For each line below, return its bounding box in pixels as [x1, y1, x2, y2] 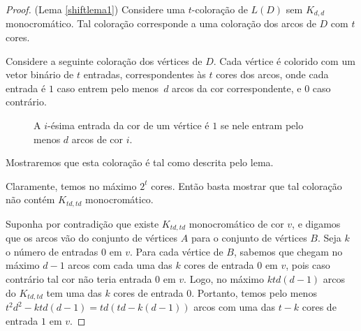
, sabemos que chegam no [234, 244, 343, 258]
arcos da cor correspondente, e [172, 80, 302, 95]
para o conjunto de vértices [191, 230, 307, 245]
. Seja [318, 230, 341, 245]
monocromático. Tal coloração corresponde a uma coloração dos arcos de [6, 16, 316, 31]
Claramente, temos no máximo [6, 178, 137, 193]
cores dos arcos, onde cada [216, 67, 329, 82]
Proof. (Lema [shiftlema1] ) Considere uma [6, 2, 186, 16]
